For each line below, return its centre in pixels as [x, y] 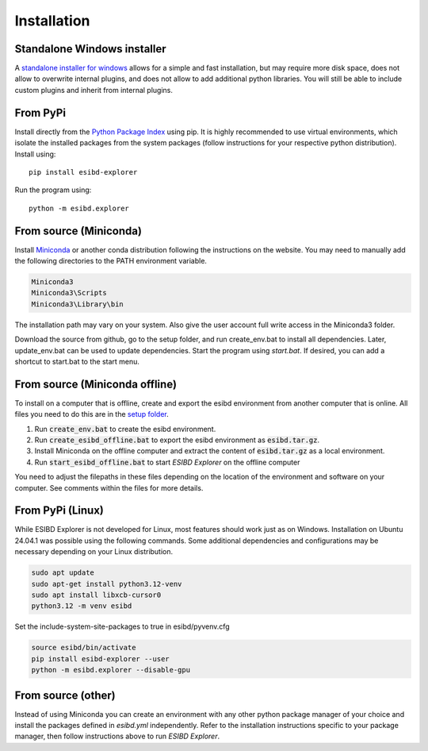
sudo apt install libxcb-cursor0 [96, 595]
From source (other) [65, 695]
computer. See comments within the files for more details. [109, 487]
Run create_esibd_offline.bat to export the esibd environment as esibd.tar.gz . [177, 440]
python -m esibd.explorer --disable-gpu [111, 670]
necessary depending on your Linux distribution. [94, 552]
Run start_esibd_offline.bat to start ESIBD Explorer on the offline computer [167, 462]
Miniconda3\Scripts [69, 293]
